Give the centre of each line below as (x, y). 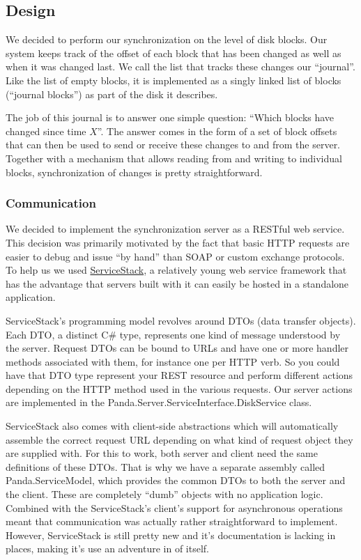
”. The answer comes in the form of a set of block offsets (217, 131)
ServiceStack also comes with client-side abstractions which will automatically (172, 426)
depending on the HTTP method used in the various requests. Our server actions (179, 388)
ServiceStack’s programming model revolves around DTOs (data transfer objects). (181, 320)
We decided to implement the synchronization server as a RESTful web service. (175, 229)
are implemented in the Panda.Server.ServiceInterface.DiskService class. (159, 402)
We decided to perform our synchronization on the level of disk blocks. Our (167, 39)
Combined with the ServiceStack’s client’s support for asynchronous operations (174, 507)
